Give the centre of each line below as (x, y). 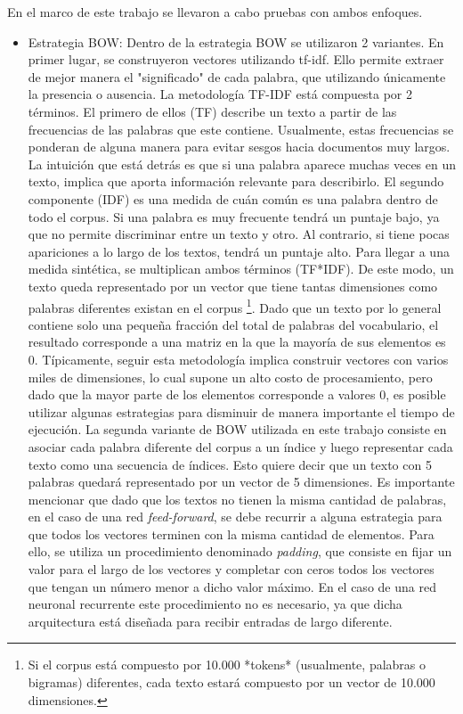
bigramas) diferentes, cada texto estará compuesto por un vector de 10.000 (231, 682)
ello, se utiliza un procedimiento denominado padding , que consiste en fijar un (240, 551)
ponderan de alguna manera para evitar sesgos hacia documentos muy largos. (239, 147)
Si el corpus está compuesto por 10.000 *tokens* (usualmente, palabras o (227, 665)
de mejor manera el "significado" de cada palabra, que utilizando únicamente (237, 76)
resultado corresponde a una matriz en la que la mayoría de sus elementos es (237, 342)
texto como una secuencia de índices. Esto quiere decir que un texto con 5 (230, 464)
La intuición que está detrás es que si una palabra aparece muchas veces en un (242, 164)
